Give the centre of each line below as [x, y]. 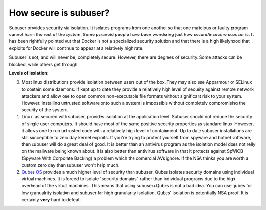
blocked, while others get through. [44, 64]
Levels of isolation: [29, 73]
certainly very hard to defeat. [51, 199]
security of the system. [45, 110]
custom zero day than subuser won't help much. [70, 165]
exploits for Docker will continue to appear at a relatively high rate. [76, 48]
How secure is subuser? [59, 13]
